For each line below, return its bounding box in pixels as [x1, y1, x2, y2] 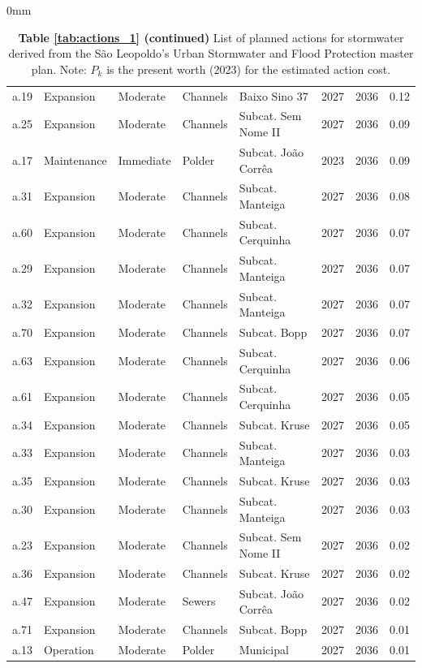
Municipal [239, 640, 289, 657]
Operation [43, 640, 94, 657]
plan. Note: [31, 60, 87, 77]
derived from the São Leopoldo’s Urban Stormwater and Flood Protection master [8, 45, 414, 62]
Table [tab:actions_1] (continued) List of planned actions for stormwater [18, 28, 404, 45]
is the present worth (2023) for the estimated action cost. [106, 60, 391, 77]
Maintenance [43, 151, 107, 168]
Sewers [182, 593, 216, 610]
